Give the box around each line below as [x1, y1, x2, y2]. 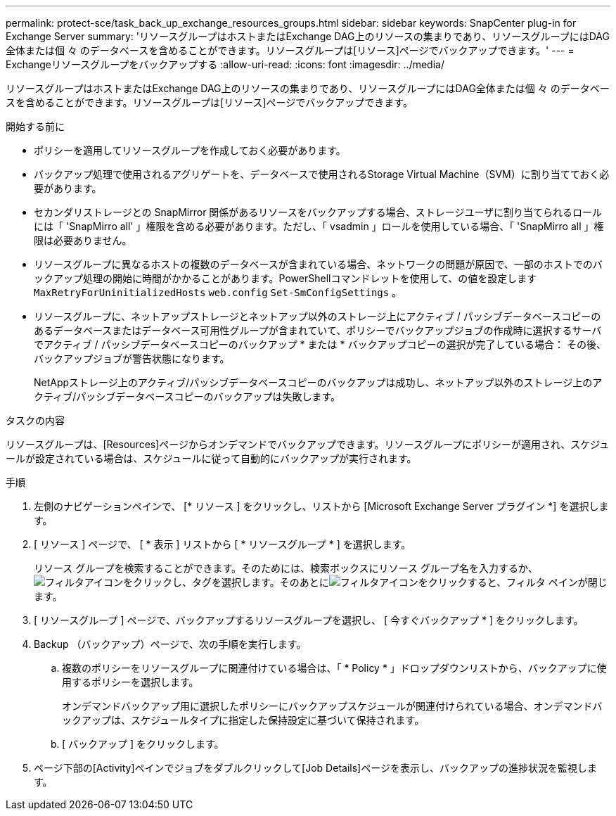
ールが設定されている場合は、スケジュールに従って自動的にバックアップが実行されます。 [6, 452, 417, 464]
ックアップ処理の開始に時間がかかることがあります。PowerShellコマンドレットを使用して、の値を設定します [34, 272, 537, 284]
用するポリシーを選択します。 [62, 676, 199, 688]
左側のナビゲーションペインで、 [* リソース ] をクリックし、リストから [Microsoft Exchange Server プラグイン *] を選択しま [34, 500, 609, 512]
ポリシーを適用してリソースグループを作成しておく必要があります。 [34, 144, 346, 156]
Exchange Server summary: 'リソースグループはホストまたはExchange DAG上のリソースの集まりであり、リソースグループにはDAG [6, 30, 610, 42]
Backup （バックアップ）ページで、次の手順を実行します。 [34, 638, 307, 650]
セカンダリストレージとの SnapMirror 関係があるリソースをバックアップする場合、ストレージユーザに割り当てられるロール [34, 206, 603, 218]
